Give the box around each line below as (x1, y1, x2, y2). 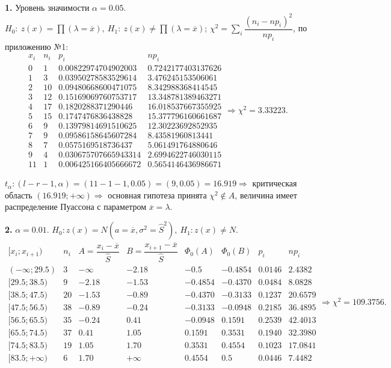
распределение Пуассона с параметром (5, 200, 147, 213)
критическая (252, 177, 297, 189)
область (5, 188, 32, 201)
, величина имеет (235, 188, 297, 201)
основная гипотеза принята (108, 188, 207, 201)
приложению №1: (5, 40, 69, 52)
